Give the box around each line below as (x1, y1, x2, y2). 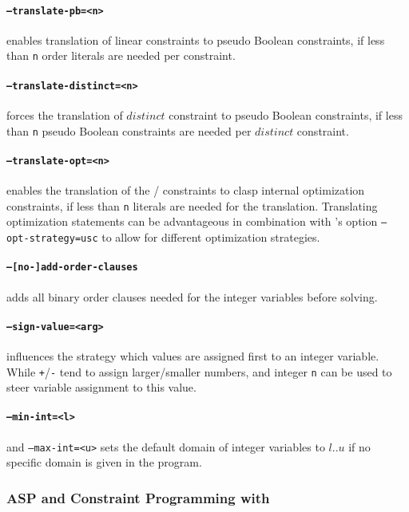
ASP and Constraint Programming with (6, 487, 270, 507)
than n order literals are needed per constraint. (6, 47, 236, 64)
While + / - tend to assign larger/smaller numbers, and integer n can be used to (6, 363, 392, 380)
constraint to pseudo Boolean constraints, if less (169, 106, 403, 123)
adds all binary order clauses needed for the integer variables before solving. (6, 288, 378, 305)
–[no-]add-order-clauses (6, 262, 138, 274)
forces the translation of (6, 106, 123, 123)
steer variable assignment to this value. (6, 379, 197, 396)
